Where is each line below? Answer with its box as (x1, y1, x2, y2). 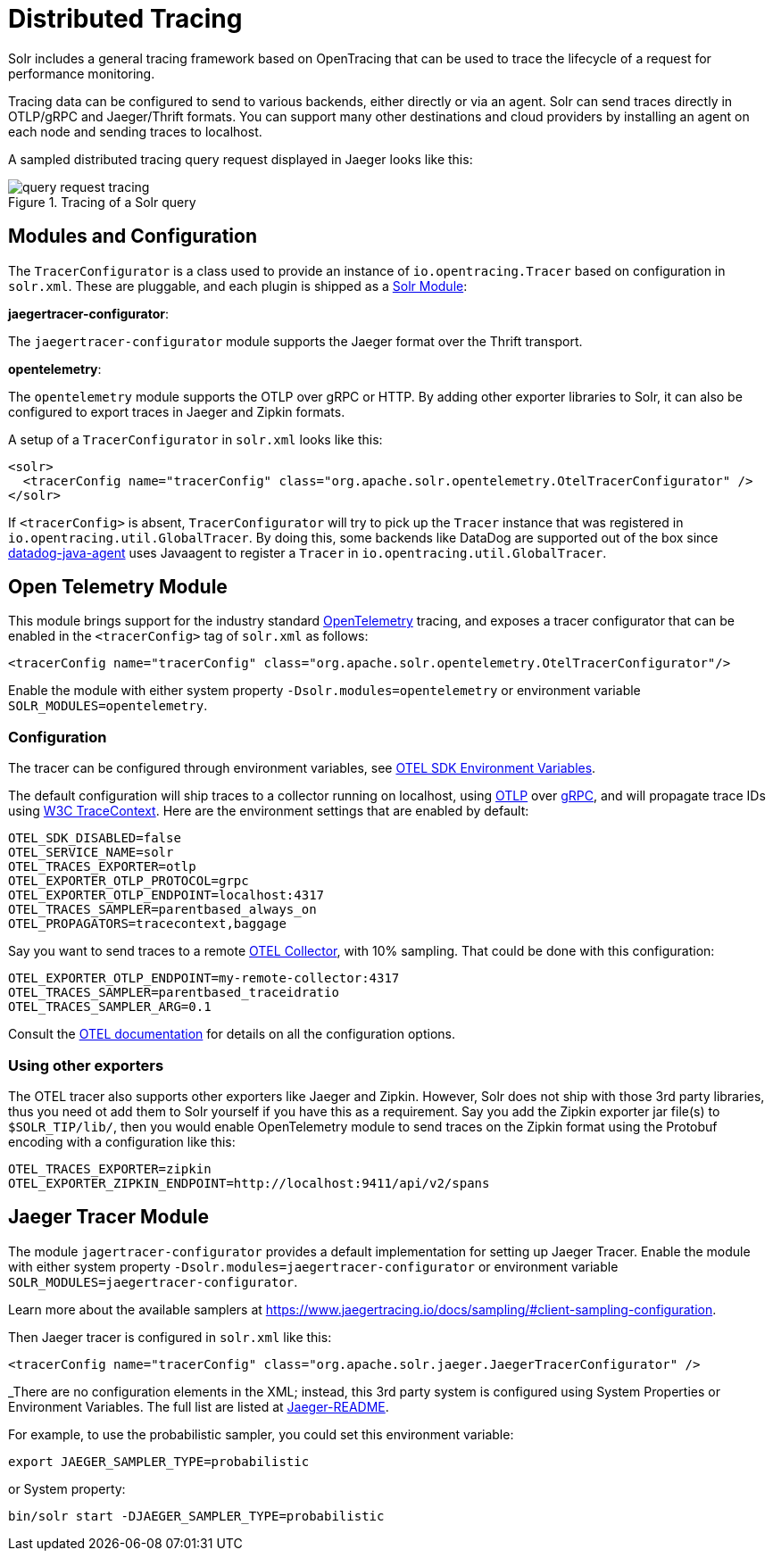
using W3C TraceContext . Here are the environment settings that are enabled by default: (8, 803, 529, 819)
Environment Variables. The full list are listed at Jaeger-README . (8, 1398, 389, 1414)
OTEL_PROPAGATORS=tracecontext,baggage (8, 916, 287, 932)
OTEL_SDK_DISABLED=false (8, 831, 181, 846)
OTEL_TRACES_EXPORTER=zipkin (8, 1161, 212, 1176)
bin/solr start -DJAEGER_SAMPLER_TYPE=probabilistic (8, 1508, 385, 1523)
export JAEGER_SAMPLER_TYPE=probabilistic (8, 1454, 310, 1469)
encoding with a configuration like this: (8, 1133, 236, 1149)
